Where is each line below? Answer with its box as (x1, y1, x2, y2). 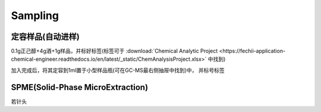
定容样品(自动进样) (11, 32, 80, 42)
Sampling (11, 9, 59, 22)
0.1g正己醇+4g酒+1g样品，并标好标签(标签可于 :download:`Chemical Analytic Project (11, 48, 218, 55)
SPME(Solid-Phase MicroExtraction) (11, 82, 149, 92)
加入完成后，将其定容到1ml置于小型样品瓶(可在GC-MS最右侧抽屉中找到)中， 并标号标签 (11, 66, 225, 74)
